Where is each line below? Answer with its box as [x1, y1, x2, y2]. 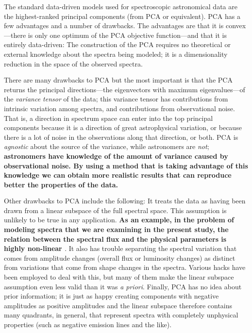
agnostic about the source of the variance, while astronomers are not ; [4, 141, 209, 151]
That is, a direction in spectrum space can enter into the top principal [4, 113, 213, 123]
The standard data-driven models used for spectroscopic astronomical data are [4, 1, 237, 11]
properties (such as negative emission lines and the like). [4, 319, 172, 329]
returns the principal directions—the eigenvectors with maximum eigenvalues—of [4, 84, 245, 94]
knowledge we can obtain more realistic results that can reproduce [4, 170, 232, 180]
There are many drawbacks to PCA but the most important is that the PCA [4, 75, 233, 85]
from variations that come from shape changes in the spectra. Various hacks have [4, 262, 246, 272]
